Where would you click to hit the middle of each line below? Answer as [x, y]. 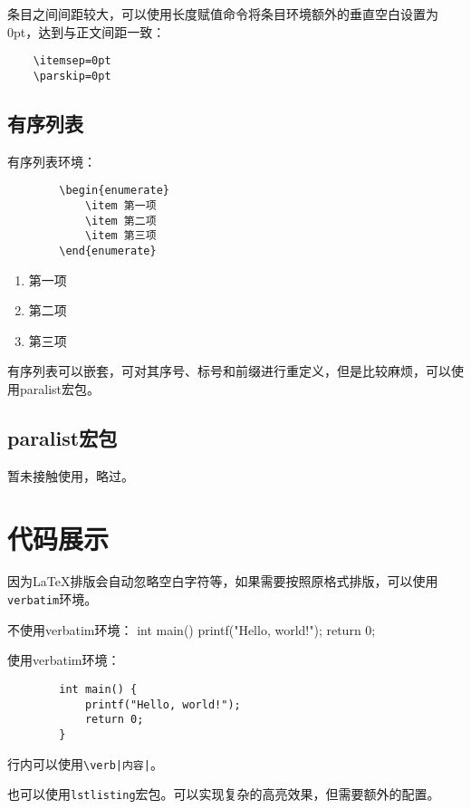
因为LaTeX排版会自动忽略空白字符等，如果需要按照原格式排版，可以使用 [223, 581]
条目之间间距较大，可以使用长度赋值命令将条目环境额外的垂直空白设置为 [223, 14]
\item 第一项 [120, 205]
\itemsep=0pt [72, 61]
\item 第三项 [120, 236]
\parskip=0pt [72, 76]
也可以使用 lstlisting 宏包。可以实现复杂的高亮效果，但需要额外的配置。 [224, 794]
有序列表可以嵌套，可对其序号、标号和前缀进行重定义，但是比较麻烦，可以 [229, 371]
